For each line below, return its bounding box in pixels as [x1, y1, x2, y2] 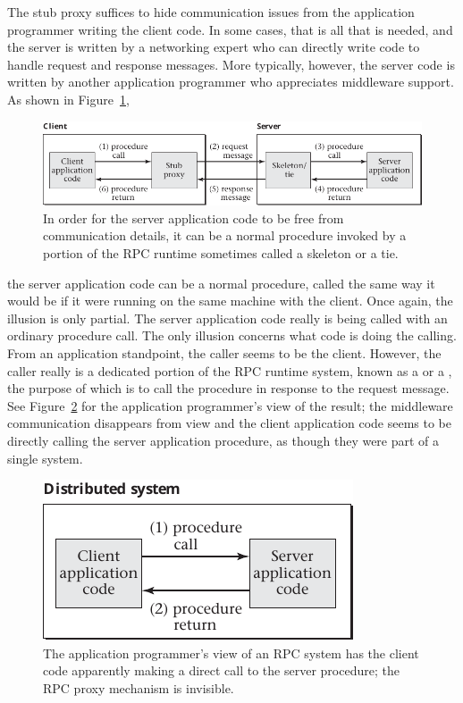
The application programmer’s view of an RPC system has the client [43, 643, 419, 662]
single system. [7, 448, 83, 467]
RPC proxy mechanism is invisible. [43, 678, 234, 697]
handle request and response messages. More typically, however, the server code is [7, 54, 455, 73]
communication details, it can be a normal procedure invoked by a [43, 226, 407, 245]
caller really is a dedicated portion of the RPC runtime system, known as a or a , [7, 361, 452, 380]
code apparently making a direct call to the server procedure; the [43, 661, 400, 680]
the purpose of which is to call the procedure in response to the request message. [7, 379, 450, 398]
